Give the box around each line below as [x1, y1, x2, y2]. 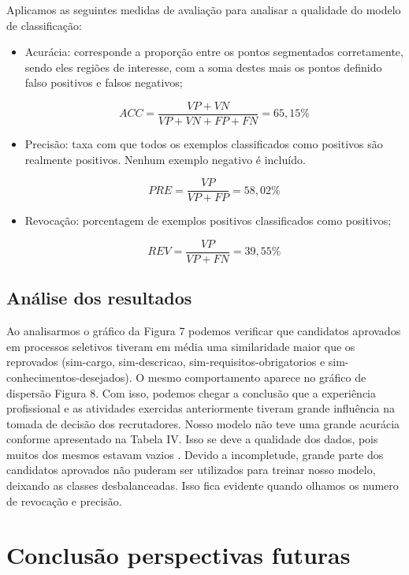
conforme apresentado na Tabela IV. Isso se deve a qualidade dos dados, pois [6, 431, 378, 447]
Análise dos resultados [6, 286, 192, 310]
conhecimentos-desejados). [6, 368, 132, 385]
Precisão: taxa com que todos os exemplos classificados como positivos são [24, 136, 383, 152]
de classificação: [6, 17, 82, 33]
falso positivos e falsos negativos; [24, 74, 183, 91]
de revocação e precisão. [6, 492, 122, 509]
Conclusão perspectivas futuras [6, 539, 351, 571]
